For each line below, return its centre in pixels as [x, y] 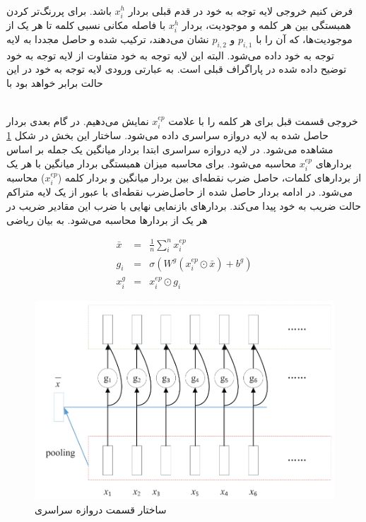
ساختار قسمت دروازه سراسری [101, 509]
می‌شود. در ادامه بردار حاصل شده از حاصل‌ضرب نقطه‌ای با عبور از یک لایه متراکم [180, 192]
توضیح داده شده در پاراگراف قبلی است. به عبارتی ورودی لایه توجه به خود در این [177, 69]
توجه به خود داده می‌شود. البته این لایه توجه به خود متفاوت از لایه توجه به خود [170, 55]
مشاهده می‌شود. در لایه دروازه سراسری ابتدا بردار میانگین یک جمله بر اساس [170, 149]
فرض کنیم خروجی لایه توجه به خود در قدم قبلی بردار [241, 10]
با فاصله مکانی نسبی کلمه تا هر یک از [86, 24]
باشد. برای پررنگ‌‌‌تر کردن [59, 10]
